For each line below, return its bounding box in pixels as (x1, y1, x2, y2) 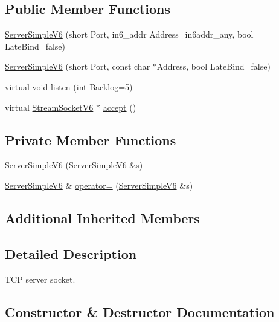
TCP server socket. (5, 272, 75, 285)
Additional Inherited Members (5, 208, 200, 227)
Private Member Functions (5, 130, 176, 149)
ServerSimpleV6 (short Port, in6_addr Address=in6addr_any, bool (5, 28, 254, 41)
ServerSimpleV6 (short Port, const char (5, 60, 150, 73)
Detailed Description (5, 244, 137, 263)
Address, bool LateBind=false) (156, 60, 271, 73)
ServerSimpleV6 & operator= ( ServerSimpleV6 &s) (5, 179, 193, 191)
